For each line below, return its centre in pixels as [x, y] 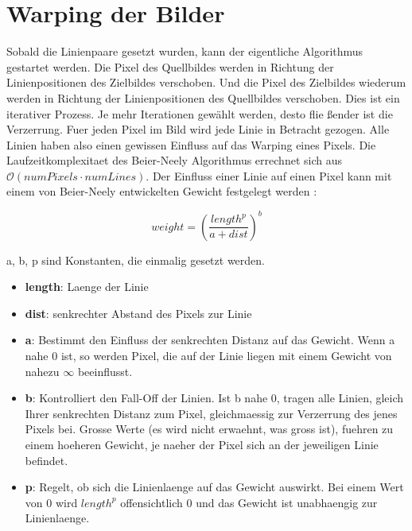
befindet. [47, 460]
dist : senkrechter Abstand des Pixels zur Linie [138, 313]
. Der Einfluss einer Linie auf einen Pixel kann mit [269, 175]
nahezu [42, 371]
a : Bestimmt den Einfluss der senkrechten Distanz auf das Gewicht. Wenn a [210, 340]
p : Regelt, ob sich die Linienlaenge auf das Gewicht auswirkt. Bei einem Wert [214, 487]
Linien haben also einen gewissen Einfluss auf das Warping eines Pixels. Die [191, 144]
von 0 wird [51, 502]
